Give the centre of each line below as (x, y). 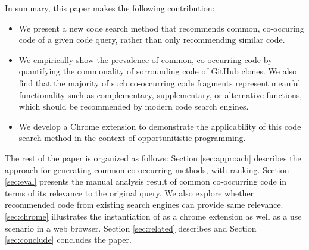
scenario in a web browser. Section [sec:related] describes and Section (131, 228)
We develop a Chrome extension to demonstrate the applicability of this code (160, 126)
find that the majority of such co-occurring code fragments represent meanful (160, 82)
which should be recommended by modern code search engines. (134, 106)
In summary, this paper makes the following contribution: (110, 8)
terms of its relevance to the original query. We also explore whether (129, 193)
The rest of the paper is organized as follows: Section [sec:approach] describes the (153, 157)
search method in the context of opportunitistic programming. (132, 138)
